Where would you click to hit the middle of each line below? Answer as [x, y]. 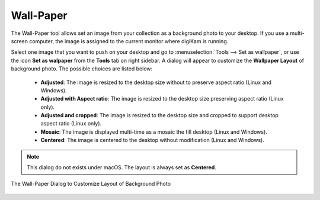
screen [20, 41]
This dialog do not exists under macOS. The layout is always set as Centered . [121, 167]
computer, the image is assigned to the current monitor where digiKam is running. [129, 41]
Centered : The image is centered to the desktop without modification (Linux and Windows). [153, 140]
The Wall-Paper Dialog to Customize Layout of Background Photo [91, 184]
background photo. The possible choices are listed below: [82, 69]
